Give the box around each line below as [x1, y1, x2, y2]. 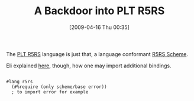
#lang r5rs [6, 79, 33, 84]
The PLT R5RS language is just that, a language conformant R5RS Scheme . [6, 50, 188, 57]
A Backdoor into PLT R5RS [34, 4, 165, 18]
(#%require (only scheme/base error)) [11, 84, 108, 90]
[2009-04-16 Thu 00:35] [69, 24, 130, 31]
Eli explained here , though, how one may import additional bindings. [6, 62, 172, 69]
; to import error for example [11, 89, 89, 95]
